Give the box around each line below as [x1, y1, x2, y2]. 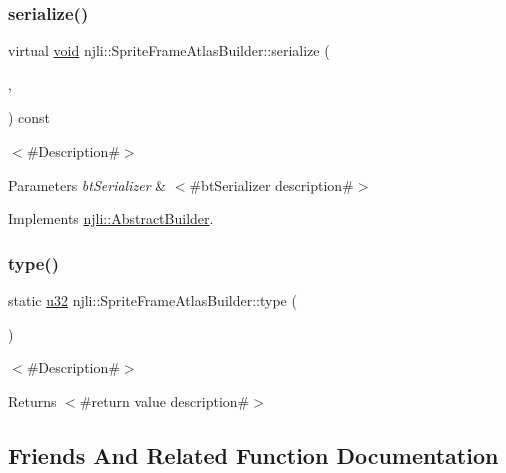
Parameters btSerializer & [8, 174, 167, 195]
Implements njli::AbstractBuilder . [8, 208, 214, 229]
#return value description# [79, 390, 250, 411]
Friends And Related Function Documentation [8, 439, 499, 470]
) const [8, 107, 51, 128]
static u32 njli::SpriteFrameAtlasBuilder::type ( [8, 290, 297, 310]
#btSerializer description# [189, 174, 354, 195]
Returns [8, 390, 57, 411]
